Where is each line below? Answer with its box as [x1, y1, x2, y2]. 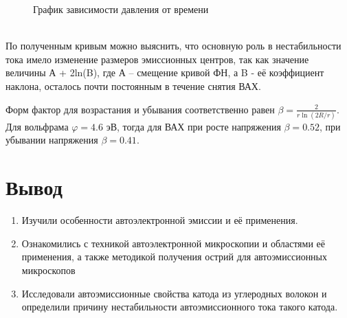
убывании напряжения [5, 133, 98, 147]
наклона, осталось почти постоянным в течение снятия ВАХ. [5, 78, 261, 93]
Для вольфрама [5, 119, 69, 133]
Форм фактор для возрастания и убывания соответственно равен [5, 102, 275, 116]
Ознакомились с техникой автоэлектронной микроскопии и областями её [21, 236, 325, 250]
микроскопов [21, 262, 76, 277]
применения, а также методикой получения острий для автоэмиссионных [21, 249, 328, 264]
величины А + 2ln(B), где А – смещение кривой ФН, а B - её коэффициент [5, 65, 324, 80]
